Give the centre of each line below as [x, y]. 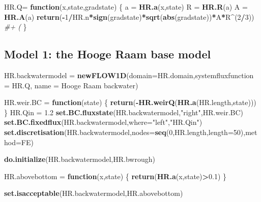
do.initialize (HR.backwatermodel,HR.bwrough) [80, 159]
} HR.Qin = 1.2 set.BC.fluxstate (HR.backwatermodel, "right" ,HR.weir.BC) [124, 112]
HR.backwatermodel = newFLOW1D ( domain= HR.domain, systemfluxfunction [129, 75]
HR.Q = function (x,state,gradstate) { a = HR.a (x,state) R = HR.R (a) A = [126, 7]
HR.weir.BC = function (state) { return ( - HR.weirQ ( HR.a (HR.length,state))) [130, 102]
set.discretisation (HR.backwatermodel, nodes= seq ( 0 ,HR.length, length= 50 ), [125, 132]
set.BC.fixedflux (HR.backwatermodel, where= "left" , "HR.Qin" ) [103, 122]
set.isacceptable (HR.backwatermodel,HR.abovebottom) [94, 193]
